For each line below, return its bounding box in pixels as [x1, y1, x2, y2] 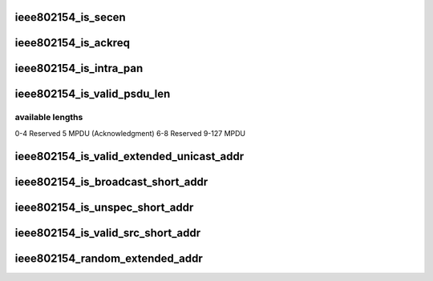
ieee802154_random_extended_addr [14, 251, 204, 265]
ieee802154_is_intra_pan [14, 62, 144, 75]
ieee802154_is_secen [14, 10, 126, 24]
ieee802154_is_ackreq [14, 36, 130, 50]
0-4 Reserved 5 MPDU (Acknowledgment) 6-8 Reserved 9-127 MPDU [14, 128, 246, 138]
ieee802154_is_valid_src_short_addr [14, 226, 201, 239]
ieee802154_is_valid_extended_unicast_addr [14, 149, 245, 163]
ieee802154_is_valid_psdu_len [14, 87, 171, 101]
